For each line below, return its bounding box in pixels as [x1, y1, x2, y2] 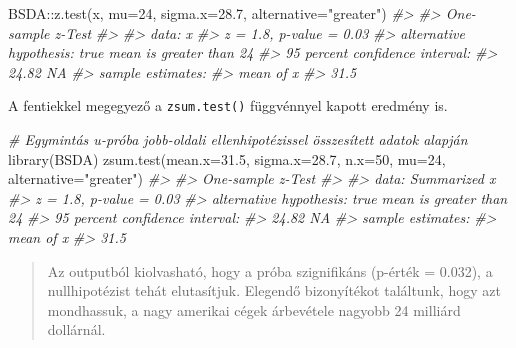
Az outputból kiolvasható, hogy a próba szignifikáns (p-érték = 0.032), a [47, 260, 493, 281]
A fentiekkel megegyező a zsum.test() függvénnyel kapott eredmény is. [8, 95, 448, 116]
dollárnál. [47, 319, 106, 340]
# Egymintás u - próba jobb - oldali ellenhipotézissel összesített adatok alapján [8, 129, 468, 150]
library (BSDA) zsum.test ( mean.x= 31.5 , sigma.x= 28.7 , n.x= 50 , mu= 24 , [8, 148, 446, 169]
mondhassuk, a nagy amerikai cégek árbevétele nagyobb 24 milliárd [47, 299, 461, 320]
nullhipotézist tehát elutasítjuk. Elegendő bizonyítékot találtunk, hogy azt [47, 280, 501, 301]
